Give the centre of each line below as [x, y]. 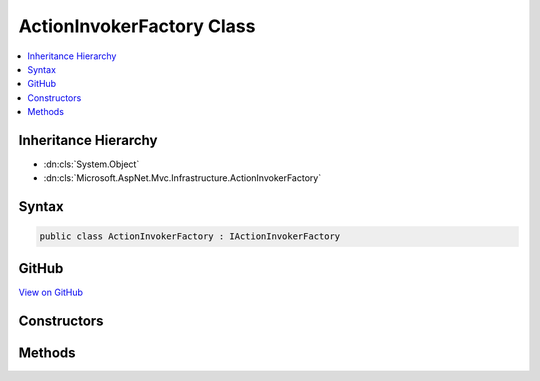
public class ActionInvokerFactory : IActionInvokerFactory [190, 236]
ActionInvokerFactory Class [137, 26]
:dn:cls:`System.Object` [91, 164]
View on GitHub [51, 292]
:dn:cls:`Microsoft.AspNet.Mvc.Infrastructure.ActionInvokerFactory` [182, 178]
